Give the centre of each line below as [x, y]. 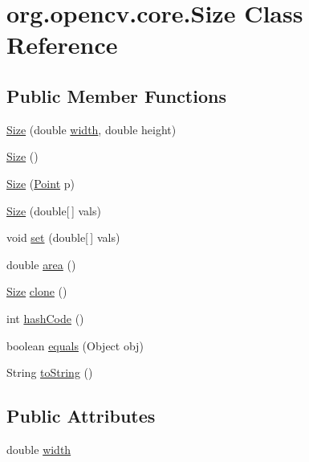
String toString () [50, 372]
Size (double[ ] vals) [54, 210]
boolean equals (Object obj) [75, 345]
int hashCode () [45, 318]
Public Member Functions [116, 95]
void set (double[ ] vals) [63, 237]
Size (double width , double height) [91, 129]
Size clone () [37, 291]
